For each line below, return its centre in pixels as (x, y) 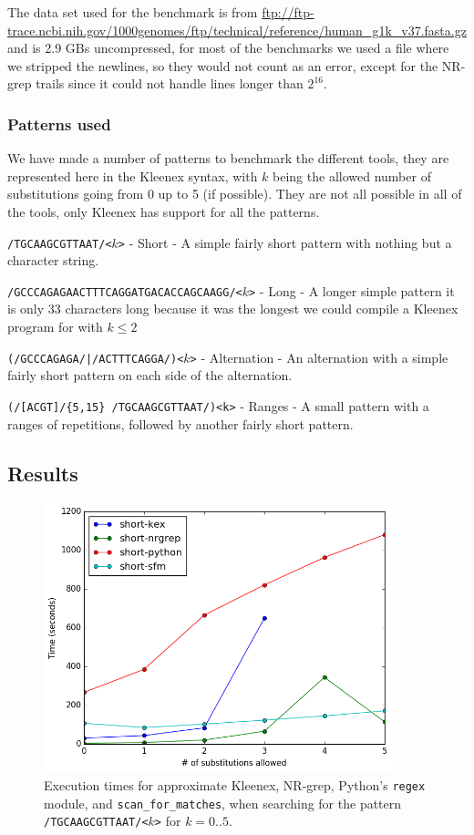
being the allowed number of (352, 175)
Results (43, 473)
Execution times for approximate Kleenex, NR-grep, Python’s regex (235, 784)
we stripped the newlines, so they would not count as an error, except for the (223, 65)
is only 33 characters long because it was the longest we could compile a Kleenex (233, 309)
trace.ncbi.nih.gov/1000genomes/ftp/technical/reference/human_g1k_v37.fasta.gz (237, 30)
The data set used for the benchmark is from (133, 12)
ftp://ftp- (288, 12)
